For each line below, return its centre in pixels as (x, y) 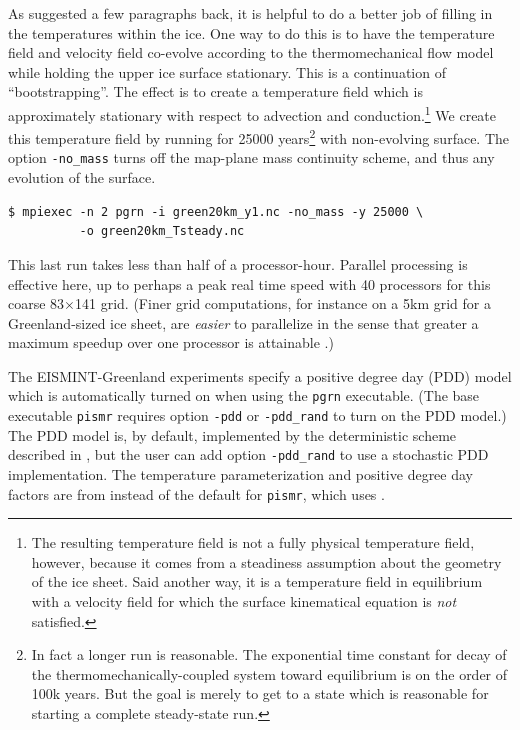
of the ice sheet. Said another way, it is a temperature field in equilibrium (257, 581)
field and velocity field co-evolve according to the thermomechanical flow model (251, 52)
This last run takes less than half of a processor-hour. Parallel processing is (238, 263)
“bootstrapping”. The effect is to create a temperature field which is (215, 91)
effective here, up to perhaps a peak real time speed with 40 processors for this (249, 283)
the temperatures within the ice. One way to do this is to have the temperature (251, 32)
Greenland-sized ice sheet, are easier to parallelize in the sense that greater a (243, 322)
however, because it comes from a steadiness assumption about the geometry (266, 561)
